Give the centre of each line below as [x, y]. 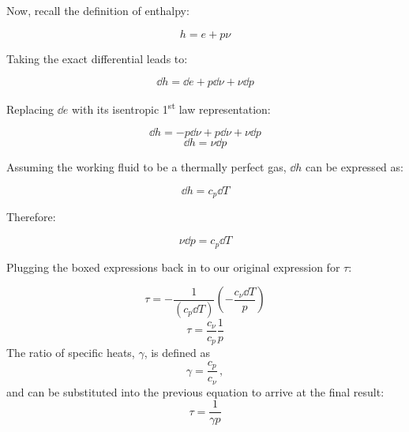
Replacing [30, 109]
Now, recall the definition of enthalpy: [98, 10]
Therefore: [31, 217]
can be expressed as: [355, 167]
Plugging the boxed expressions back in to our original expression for [173, 267]
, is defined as [177, 353]
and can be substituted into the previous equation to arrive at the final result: [195, 391]
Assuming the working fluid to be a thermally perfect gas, [146, 167]
